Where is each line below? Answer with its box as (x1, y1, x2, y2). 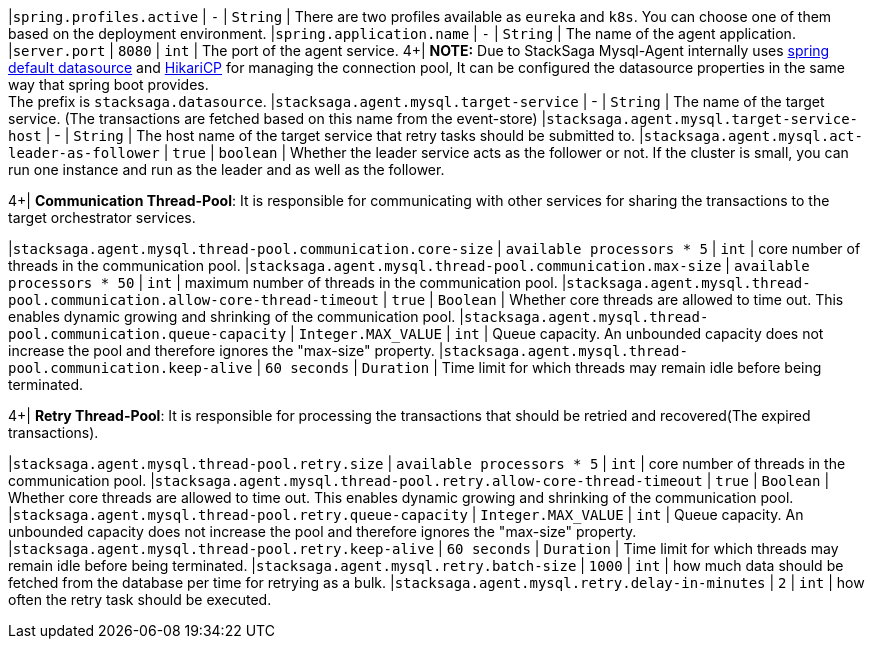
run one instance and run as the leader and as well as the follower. (8, 161, 445, 178)
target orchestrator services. (8, 209, 196, 226)
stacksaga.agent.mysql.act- (643, 128, 863, 144)
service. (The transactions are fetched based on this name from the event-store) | (8, 110, 547, 127)
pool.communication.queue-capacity (8, 326, 287, 342)
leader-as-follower (8, 145, 160, 161)
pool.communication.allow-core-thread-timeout (8, 292, 379, 308)
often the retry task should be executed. (8, 591, 272, 608)
